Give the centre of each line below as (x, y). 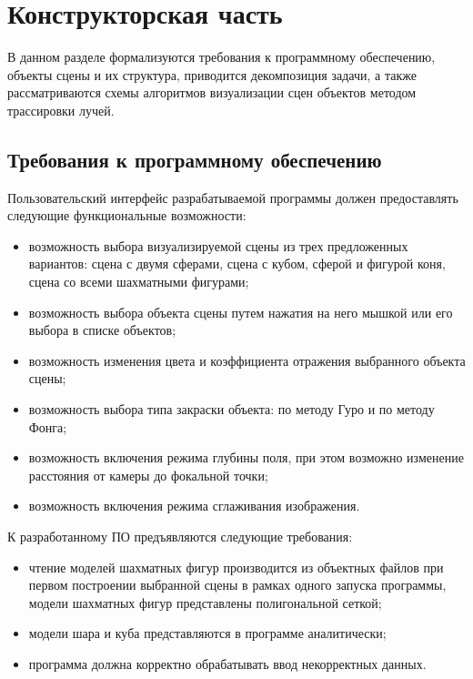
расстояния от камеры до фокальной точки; (148, 475)
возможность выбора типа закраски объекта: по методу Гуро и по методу (231, 409)
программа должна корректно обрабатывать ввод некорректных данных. (227, 663)
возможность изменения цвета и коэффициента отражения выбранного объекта (247, 360)
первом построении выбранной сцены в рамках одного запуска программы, (237, 585)
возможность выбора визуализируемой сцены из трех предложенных (218, 245)
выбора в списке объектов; (102, 330)
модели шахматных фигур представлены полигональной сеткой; (205, 602)
